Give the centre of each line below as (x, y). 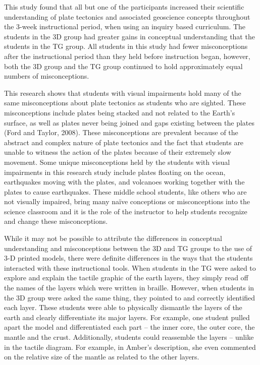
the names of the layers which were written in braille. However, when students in (129, 288)
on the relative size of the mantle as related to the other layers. (102, 357)
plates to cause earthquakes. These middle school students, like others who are (125, 191)
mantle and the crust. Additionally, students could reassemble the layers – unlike (129, 337)
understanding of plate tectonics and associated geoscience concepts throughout (127, 16)
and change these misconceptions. (56, 221)
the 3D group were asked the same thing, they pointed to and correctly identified (130, 297)
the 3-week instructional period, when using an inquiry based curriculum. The (125, 26)
